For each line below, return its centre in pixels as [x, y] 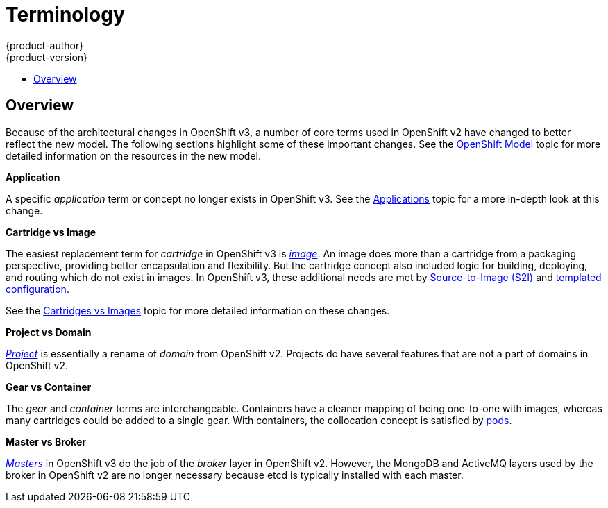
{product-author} [45, 45]
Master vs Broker [46, 441]
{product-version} [47, 57]
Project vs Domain [49, 332]
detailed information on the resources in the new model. [134, 155]
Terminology [65, 15]
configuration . [37, 289]
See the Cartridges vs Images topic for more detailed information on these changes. [198, 310]
